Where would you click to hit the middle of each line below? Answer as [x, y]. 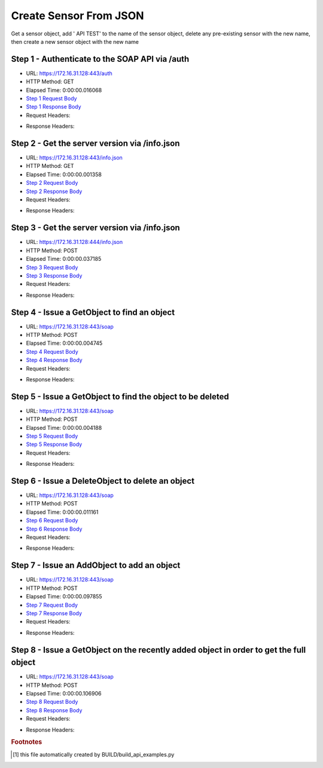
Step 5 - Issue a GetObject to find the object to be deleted [120, 397]
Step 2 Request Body [52, 183]
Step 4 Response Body [54, 360]
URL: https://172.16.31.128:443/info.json [74, 158]
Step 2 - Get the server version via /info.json [95, 143]
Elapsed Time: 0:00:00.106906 [64, 693]
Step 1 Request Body [51, 98]
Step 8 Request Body [52, 702]
